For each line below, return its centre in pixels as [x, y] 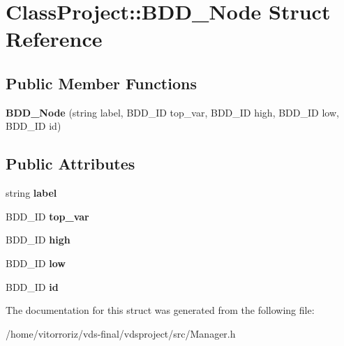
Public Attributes [70, 164]
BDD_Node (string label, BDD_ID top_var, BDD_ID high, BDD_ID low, [172, 112]
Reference [54, 39]
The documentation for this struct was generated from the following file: [160, 310]
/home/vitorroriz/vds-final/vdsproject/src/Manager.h [121, 333]
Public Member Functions [101, 83]
